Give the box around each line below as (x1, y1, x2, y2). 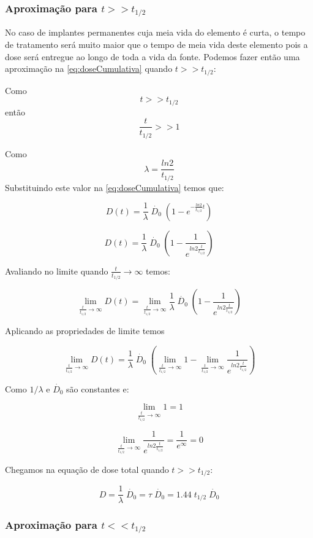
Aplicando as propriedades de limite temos (5, 324, 165, 337)
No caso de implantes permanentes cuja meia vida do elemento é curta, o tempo (5, 26, 306, 39)
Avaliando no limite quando (5, 264, 108, 277)
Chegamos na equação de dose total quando (5, 462, 169, 475)
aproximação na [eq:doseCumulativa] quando (5, 62, 173, 75)
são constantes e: (66, 382, 129, 395)
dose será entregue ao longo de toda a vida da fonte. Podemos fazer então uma (5, 50, 300, 63)
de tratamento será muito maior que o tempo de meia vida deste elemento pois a (5, 37, 308, 50)
